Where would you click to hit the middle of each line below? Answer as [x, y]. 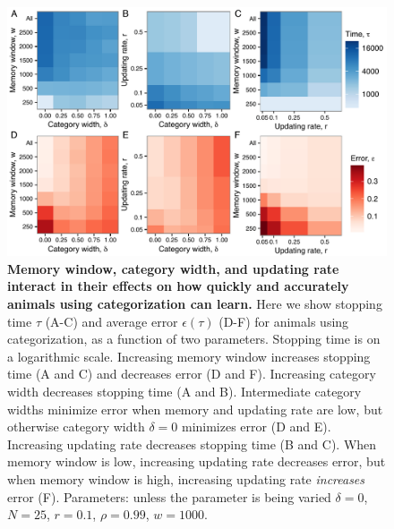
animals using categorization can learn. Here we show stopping [195, 304]
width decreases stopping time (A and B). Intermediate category [184, 391]
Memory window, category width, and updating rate [173, 268]
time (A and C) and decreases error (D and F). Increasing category [192, 374]
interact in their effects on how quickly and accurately [178, 286]
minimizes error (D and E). [256, 427]
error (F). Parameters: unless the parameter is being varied [169, 496]
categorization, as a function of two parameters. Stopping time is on [194, 339]
